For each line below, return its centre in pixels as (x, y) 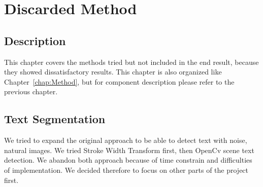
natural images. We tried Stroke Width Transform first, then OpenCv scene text (129, 150)
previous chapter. (31, 91)
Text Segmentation (55, 119)
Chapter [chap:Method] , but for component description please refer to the (119, 81)
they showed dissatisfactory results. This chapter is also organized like (113, 72)
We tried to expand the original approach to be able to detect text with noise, (126, 140)
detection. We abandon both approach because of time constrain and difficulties (128, 160)
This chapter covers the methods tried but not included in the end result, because (131, 62)
